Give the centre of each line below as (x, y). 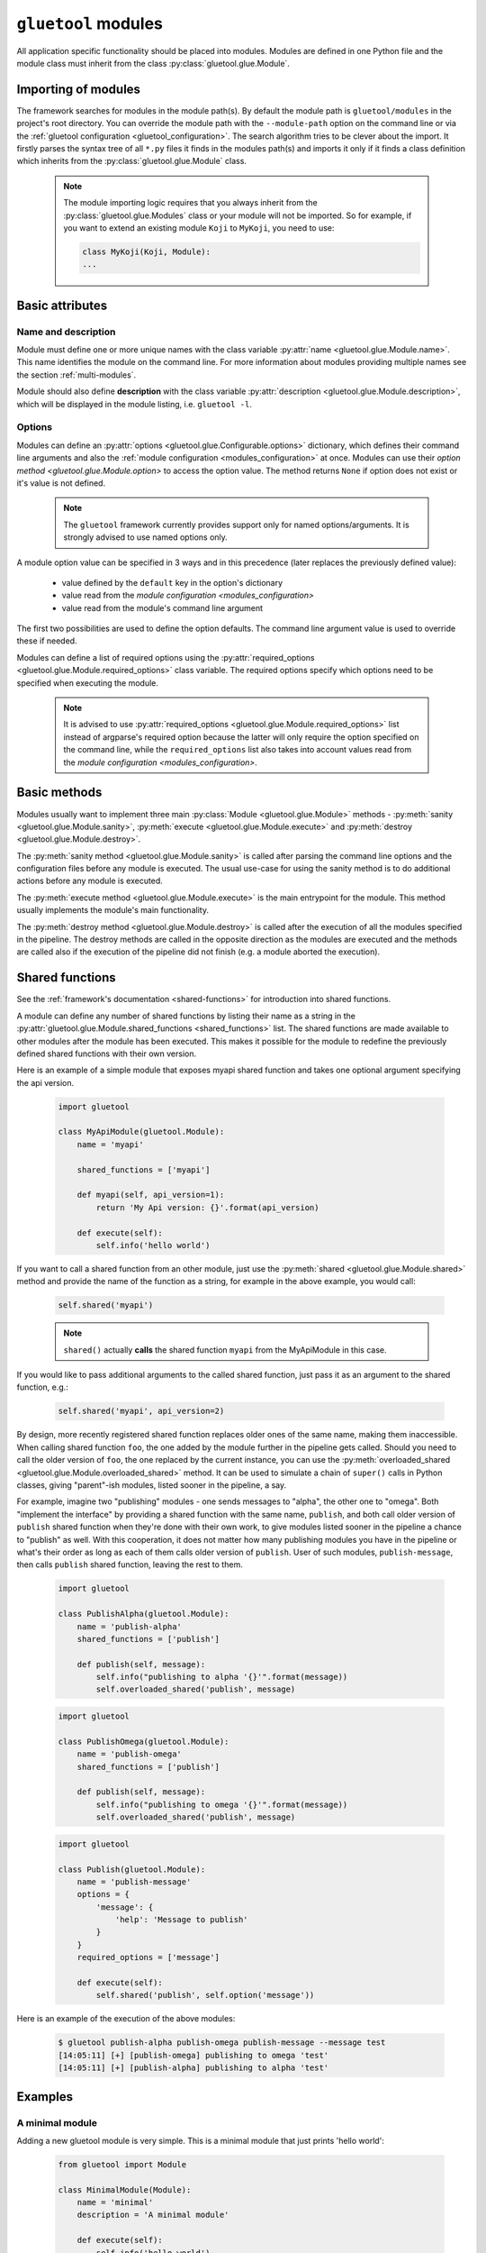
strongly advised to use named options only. (146, 537)
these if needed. (47, 641)
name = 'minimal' (115, 2203)
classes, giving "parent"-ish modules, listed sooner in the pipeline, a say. (152, 1485)
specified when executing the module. (88, 683)
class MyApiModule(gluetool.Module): (141, 1132)
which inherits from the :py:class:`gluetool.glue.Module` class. (132, 161)
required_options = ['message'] (148, 1957)
